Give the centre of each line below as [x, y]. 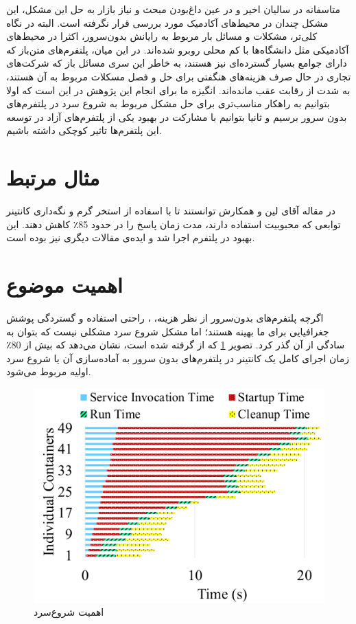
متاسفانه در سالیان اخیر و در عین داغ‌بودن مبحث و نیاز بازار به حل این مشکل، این [174, 9]
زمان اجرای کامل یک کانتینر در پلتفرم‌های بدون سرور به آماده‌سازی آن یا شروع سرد [178, 358]
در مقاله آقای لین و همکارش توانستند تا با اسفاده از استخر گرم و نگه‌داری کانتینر [171, 211]
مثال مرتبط [53, 178]
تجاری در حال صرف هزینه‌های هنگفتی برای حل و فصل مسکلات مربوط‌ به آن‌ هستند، [179, 76]
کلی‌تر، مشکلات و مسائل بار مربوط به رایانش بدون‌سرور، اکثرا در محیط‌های [162, 36]
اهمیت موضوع [64, 285]
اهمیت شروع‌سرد [69, 612]
